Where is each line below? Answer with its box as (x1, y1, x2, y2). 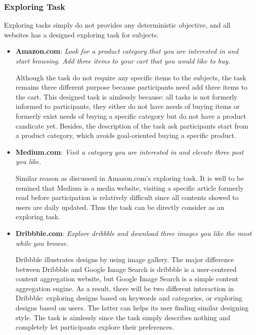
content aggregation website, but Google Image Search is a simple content (15, 273, 239, 284)
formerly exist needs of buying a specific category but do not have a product (15, 110, 247, 121)
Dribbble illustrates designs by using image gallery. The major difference (15, 254, 234, 265)
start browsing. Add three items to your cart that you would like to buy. (15, 56, 230, 66)
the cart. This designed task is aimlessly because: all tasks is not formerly (15, 91, 238, 101)
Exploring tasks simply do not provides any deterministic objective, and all (4, 20, 231, 30)
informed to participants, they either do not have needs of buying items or (15, 101, 240, 111)
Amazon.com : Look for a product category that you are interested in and (15, 46, 239, 56)
